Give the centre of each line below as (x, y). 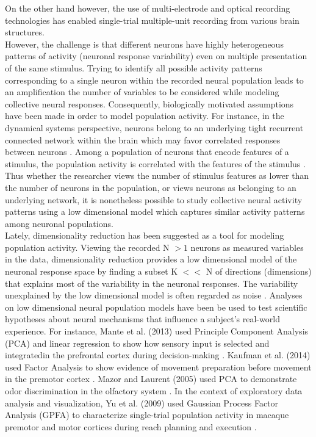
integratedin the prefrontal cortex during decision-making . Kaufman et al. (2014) (158, 355)
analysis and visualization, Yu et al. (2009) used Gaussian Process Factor (142, 403)
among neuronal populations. (59, 223)
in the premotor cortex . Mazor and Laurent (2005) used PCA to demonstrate (151, 379)
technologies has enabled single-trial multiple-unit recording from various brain (152, 20)
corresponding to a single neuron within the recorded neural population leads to (154, 80)
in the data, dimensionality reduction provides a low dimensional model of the (151, 259)
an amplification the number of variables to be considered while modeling (142, 92)
